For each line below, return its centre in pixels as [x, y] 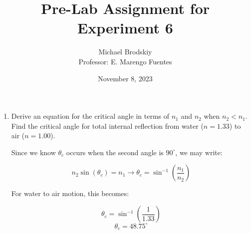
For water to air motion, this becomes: [70, 193]
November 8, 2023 [125, 78]
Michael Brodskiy [125, 52]
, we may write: [199, 152]
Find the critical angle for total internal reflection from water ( [107, 125]
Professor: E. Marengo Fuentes [125, 61]
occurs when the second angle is [115, 152]
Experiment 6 [125, 28]
